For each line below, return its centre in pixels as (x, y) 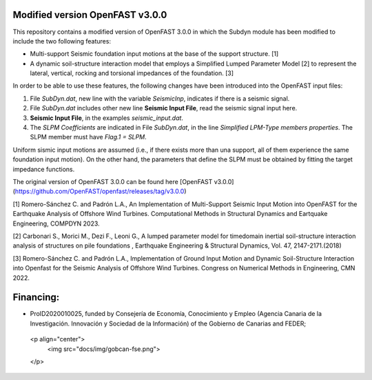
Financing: (36, 298)
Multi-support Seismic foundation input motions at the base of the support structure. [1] (154, 54)
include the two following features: (62, 41)
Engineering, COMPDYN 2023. (56, 223)
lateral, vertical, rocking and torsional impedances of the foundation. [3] (132, 73)
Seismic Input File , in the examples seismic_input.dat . (107, 118)
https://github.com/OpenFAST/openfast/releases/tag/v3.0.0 (100, 191)
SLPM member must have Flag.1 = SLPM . (89, 137)
